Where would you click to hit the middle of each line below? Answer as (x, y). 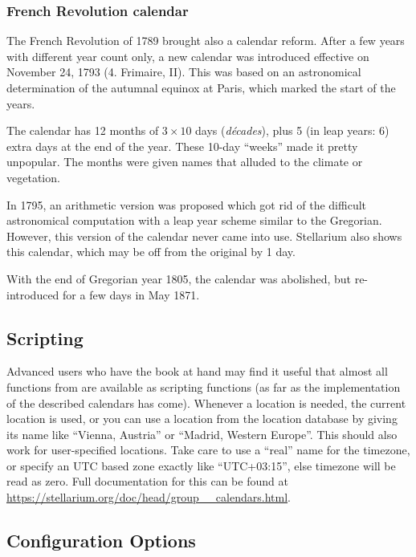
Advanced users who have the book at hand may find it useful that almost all (197, 371)
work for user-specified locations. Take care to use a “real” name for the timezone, (208, 450)
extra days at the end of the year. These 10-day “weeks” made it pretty (182, 146)
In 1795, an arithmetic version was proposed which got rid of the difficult (186, 204)
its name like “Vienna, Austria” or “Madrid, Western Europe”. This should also (202, 434)
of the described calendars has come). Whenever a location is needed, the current (206, 403)
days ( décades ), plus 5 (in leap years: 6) (292, 130)
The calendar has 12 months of (83, 130)
